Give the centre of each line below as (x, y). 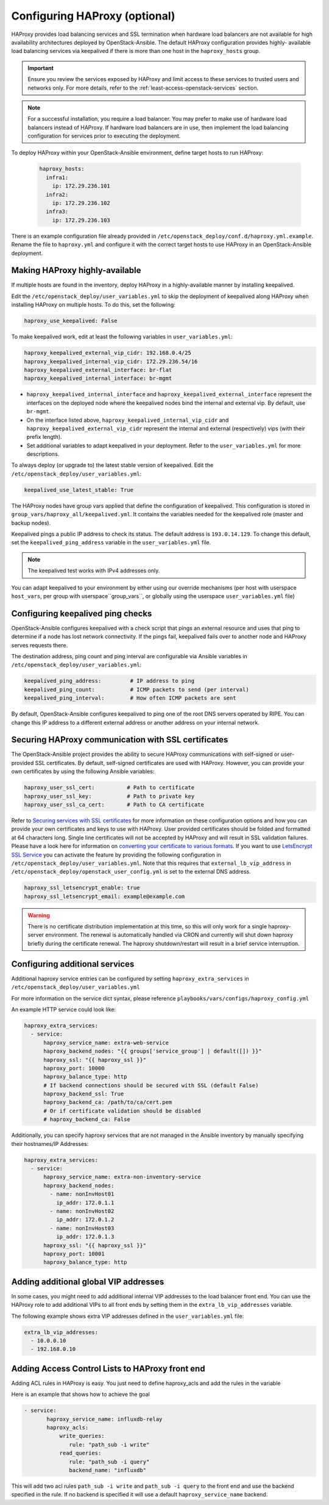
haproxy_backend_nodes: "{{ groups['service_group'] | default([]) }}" (153, 1051)
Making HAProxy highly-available (76, 270)
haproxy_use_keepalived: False (71, 321)
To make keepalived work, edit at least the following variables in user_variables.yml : (122, 337)
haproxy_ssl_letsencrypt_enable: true (82, 888)
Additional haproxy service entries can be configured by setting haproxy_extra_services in (130, 978)
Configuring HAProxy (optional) (93, 16)
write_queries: (82, 1436)
